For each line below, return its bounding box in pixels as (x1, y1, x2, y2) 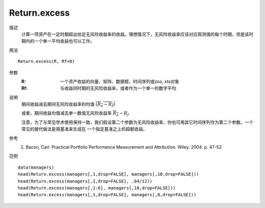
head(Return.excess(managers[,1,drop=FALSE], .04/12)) (18, 178, 153, 184)
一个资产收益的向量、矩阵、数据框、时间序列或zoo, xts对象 (60, 78, 180, 84)
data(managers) (18, 164, 54, 170)
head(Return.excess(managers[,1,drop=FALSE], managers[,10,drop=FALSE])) (18, 172, 199, 177)
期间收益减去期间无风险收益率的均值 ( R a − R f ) (21, 101, 115, 108)
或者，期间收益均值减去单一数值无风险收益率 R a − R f (21, 110, 129, 117)
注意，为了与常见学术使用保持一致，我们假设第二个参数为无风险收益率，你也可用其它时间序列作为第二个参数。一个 (21, 119, 254, 125)
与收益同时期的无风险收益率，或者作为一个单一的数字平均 (60, 85, 176, 91)
